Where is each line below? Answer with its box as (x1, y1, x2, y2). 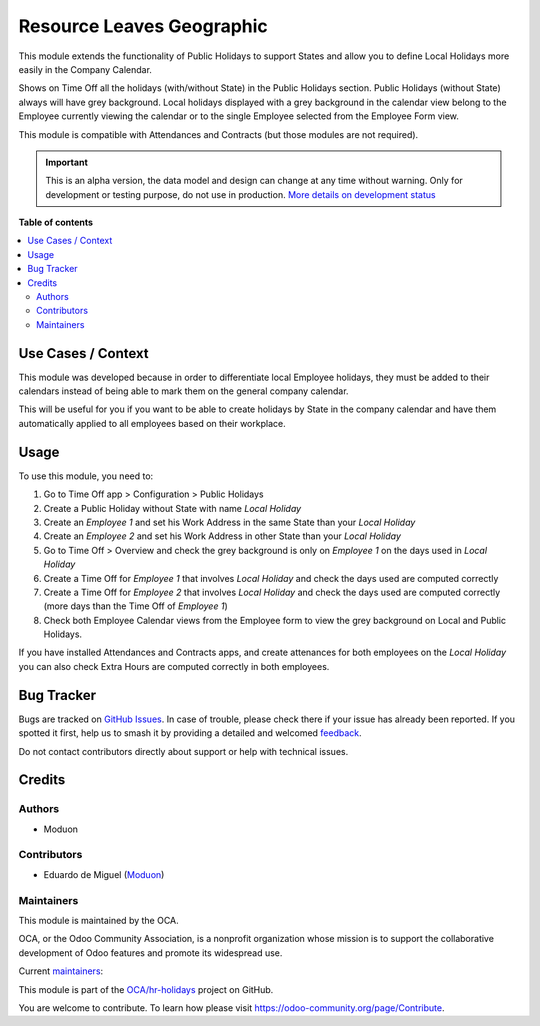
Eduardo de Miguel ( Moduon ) (43, 868, 165, 880)
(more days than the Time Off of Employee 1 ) (43, 600, 229, 612)
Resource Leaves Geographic (18, 15, 269, 37)
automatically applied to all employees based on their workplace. (18, 417, 286, 429)
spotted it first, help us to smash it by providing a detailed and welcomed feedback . (18, 727, 362, 739)
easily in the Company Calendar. (18, 63, 152, 75)
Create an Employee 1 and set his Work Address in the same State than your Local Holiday (43, 516, 416, 528)
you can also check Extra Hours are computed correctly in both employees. (18, 660, 330, 672)
